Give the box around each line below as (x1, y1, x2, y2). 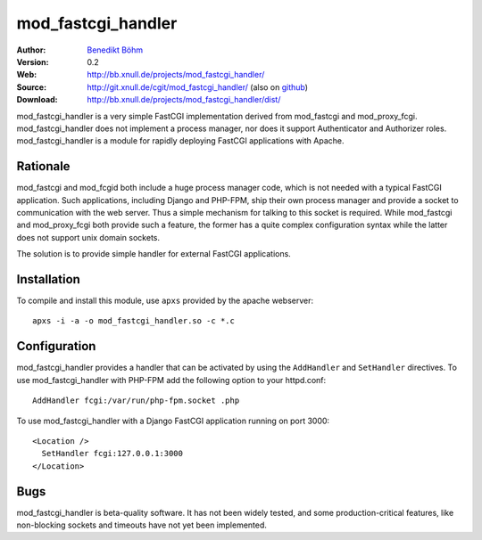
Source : (16, 81, 47, 93)
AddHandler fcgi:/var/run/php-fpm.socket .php (32, 396, 240, 405)
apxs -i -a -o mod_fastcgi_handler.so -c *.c (32, 316, 236, 326)
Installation (16, 272, 80, 287)
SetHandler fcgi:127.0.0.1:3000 (41, 448, 183, 459)
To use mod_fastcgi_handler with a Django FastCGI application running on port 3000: (16, 415, 330, 426)
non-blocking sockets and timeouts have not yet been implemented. (16, 520, 268, 530)
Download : (16, 94, 58, 105)
